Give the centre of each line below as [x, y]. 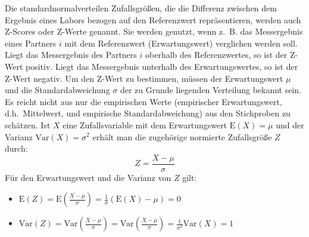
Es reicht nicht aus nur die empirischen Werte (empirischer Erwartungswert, [143, 101]
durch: [16, 148]
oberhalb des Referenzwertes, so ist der [216, 55]
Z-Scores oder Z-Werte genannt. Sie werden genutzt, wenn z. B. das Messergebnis [154, 31]
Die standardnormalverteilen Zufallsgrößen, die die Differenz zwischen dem [141, 8]
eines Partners [31, 43]
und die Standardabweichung [57, 90]
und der [290, 124]
